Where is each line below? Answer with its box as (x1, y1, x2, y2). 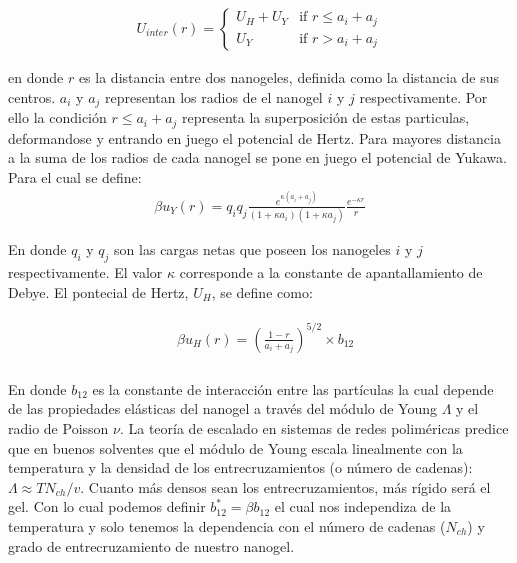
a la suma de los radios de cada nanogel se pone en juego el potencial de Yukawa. (8, 147, 507, 168)
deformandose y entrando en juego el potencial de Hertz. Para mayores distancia (8, 127, 501, 148)
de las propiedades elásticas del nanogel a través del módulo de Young (8, 398, 438, 419)
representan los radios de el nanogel (105, 86, 323, 107)
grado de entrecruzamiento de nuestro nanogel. (8, 535, 295, 556)
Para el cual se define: (8, 166, 142, 187)
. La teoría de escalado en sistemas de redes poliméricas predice (119, 417, 509, 438)
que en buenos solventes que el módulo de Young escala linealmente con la (8, 437, 463, 458)
